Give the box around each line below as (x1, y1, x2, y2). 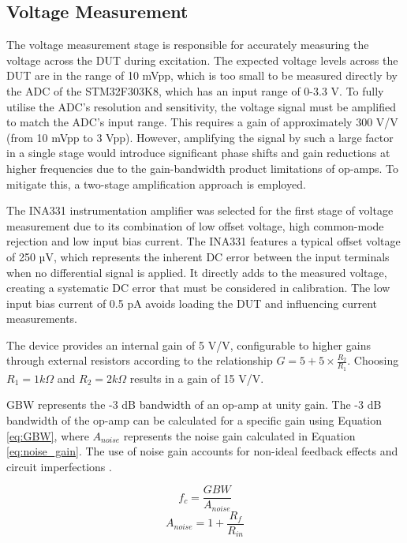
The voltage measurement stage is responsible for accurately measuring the (6, 36, 369, 53)
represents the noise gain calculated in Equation (123, 427, 356, 444)
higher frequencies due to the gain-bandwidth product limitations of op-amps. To (6, 159, 399, 176)
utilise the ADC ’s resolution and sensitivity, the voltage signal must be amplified (6, 98, 396, 114)
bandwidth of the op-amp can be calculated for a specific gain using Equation (6, 411, 383, 428)
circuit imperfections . (6, 458, 112, 474)
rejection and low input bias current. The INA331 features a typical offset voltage (6, 233, 401, 249)
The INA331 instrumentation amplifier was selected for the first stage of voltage (6, 202, 394, 219)
